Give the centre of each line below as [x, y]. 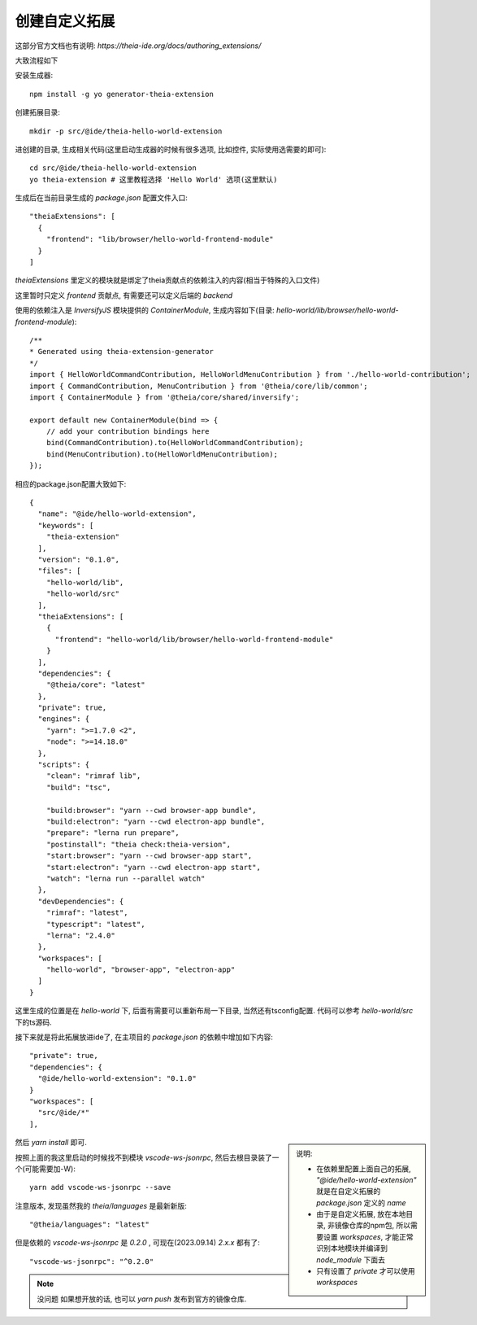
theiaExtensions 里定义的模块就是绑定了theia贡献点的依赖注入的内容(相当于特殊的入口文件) [167, 280]
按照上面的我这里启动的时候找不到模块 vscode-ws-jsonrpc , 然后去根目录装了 [143, 1157]
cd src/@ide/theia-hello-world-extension [113, 168]
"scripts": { [64, 765]
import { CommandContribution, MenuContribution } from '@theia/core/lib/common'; [199, 386]
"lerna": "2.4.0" [80, 935]
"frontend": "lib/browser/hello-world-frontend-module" [160, 239]
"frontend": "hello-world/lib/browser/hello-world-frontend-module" [194, 639]
